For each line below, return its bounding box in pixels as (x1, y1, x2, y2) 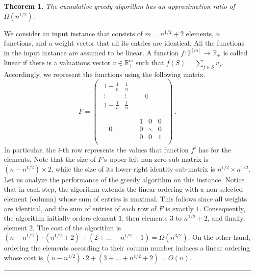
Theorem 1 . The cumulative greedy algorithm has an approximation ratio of (4, 1, 235, 11)
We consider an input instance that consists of (4, 28, 143, 38)
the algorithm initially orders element (4, 213, 116, 223)
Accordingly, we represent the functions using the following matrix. (4, 69, 205, 79)
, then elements (122, 213, 168, 223)
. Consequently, (199, 203, 246, 213)
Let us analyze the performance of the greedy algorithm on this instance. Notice (4, 174, 245, 184)
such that (135, 57, 164, 68)
